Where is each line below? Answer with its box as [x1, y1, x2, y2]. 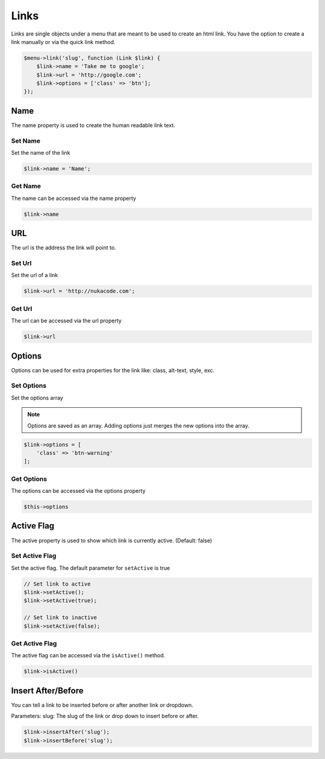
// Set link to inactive [23, 614, 97, 621]
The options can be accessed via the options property [11, 487, 146, 495]
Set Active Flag [11, 552, 57, 560]
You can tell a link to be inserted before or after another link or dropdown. [11, 701, 194, 708]
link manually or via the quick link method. [11, 38, 116, 45]
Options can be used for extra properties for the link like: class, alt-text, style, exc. [11, 366, 215, 373]
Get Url [11, 304, 32, 313]
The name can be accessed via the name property [11, 195, 137, 202]
